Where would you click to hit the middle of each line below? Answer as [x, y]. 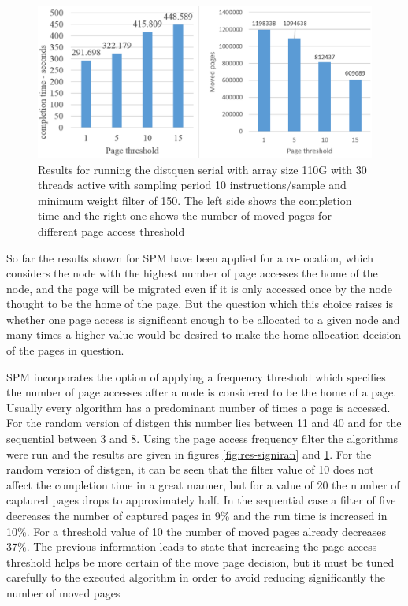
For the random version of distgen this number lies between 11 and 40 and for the [204, 423]
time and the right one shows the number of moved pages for [185, 216]
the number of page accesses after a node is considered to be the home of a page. [202, 392]
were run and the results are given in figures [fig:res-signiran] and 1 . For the [189, 454]
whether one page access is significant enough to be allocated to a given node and [203, 319]
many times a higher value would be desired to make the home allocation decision [204, 335]
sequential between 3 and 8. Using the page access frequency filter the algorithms [202, 439]
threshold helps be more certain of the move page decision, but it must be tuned [200, 561]
